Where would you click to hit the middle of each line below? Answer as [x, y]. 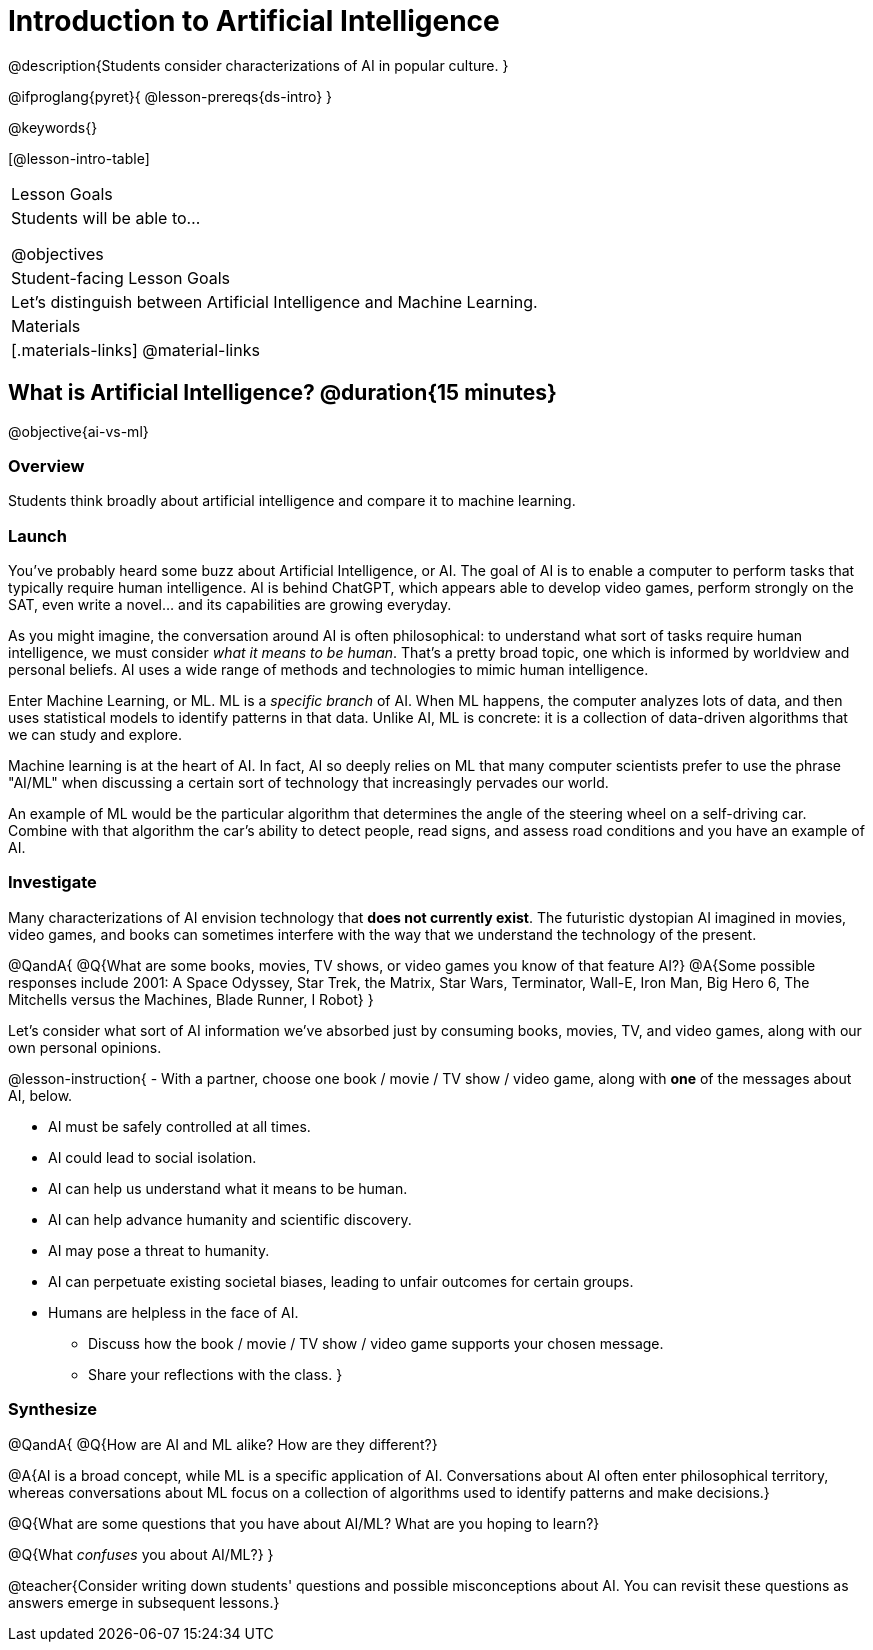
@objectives [57, 253]
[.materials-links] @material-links [135, 349]
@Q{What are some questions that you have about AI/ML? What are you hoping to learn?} [304, 1523]
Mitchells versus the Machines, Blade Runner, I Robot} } [191, 999]
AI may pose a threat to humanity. [159, 1250]
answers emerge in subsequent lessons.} [144, 1602]
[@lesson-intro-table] [79, 158]
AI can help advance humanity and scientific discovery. [230, 1219]
